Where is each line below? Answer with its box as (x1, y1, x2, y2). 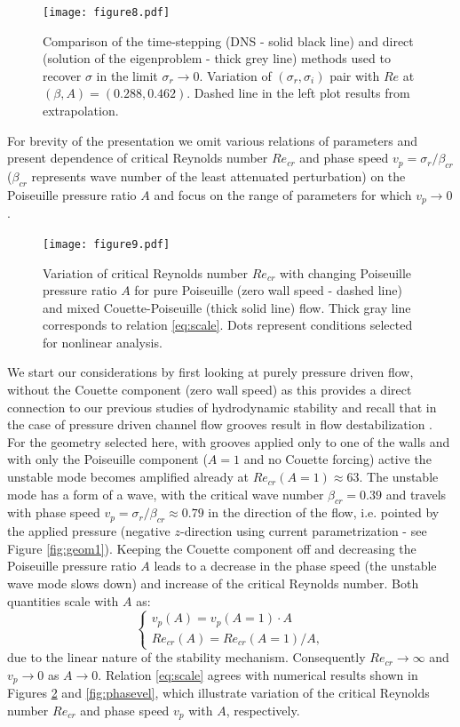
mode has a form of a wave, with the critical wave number (7, 484, 324, 503)
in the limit (96, 66, 158, 84)
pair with (329, 66, 380, 84)
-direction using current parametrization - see (179, 522, 427, 540)
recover (43, 66, 82, 84)
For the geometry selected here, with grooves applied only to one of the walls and (7, 432, 450, 451)
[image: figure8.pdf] (43, 6, 171, 19)
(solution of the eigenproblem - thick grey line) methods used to (43, 49, 391, 68)
